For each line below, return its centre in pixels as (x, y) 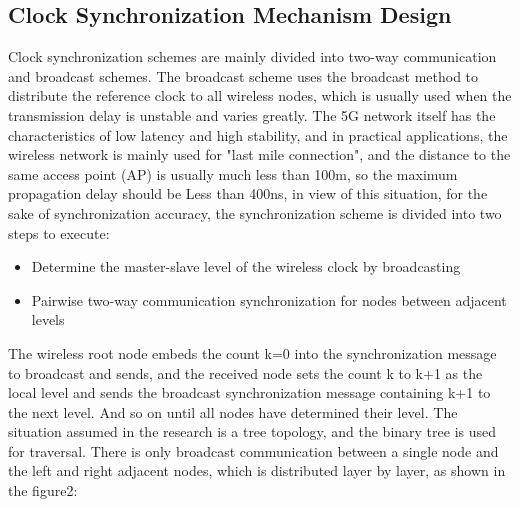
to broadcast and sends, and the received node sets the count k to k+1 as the (245, 372)
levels (48, 319)
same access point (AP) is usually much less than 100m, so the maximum (233, 173)
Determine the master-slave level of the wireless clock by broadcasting (246, 266)
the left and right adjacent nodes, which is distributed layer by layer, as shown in (257, 470)
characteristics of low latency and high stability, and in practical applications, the (258, 134)
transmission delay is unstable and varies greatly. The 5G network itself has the (252, 114)
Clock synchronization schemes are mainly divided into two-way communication (252, 56)
